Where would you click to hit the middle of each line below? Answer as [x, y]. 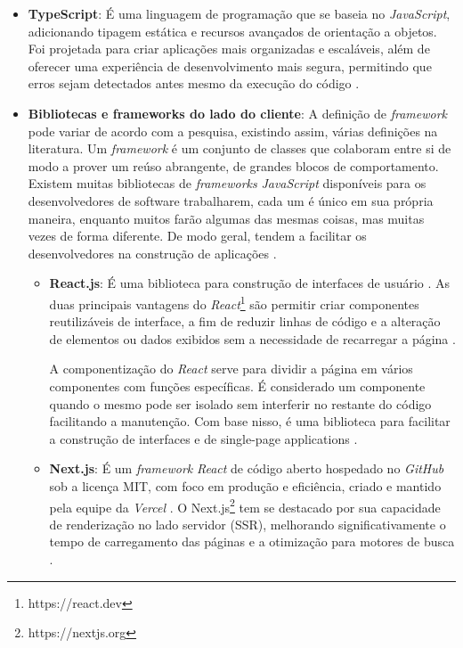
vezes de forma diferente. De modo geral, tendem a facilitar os [197, 236]
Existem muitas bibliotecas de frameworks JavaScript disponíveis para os [227, 183]
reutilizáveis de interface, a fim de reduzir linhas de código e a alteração [245, 321]
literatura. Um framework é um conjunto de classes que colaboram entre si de [240, 148]
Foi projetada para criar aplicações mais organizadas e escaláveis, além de [229, 49]
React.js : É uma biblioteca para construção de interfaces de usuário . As [250, 283]
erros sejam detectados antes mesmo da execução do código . [194, 83]
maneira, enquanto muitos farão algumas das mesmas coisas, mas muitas [226, 218]
